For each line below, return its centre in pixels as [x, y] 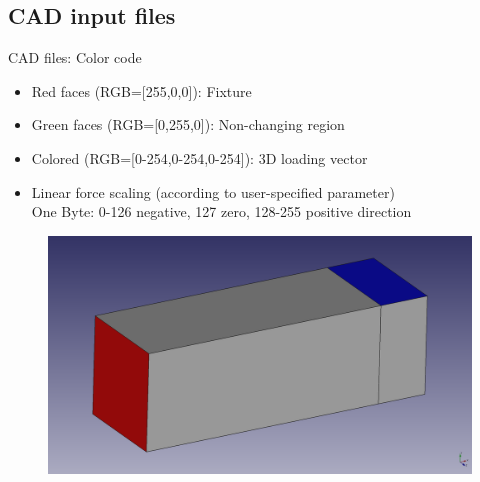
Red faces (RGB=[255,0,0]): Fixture [141, 90]
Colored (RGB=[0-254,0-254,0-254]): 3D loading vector [199, 157]
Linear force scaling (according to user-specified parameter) [213, 191]
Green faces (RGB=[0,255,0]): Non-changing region [188, 124]
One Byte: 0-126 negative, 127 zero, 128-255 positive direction [221, 211]
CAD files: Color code [75, 57]
